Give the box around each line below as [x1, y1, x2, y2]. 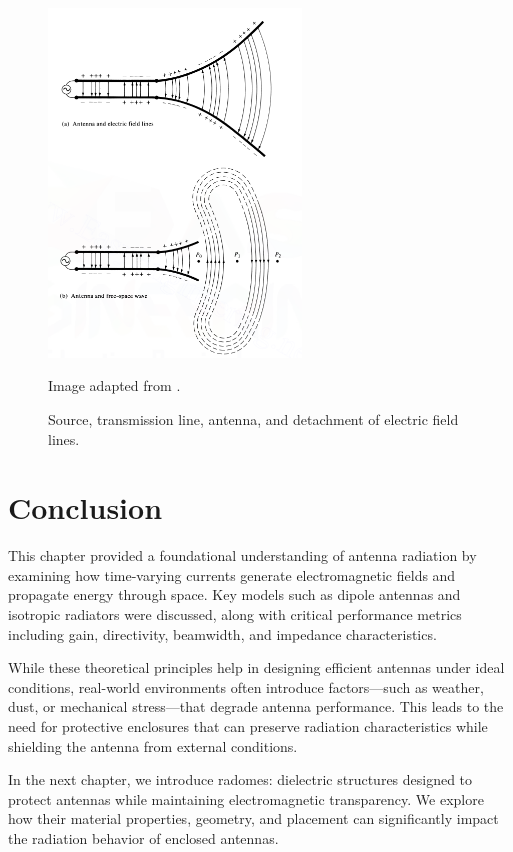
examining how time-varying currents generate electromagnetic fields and [8, 564, 456, 585]
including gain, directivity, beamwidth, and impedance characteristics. [8, 623, 437, 644]
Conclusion [8, 487, 163, 528]
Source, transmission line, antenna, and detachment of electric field [48, 408, 459, 429]
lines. [48, 428, 80, 449]
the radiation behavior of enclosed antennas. [8, 827, 279, 848]
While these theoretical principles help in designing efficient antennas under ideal [8, 657, 505, 678]
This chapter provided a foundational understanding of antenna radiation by [8, 545, 477, 566]
